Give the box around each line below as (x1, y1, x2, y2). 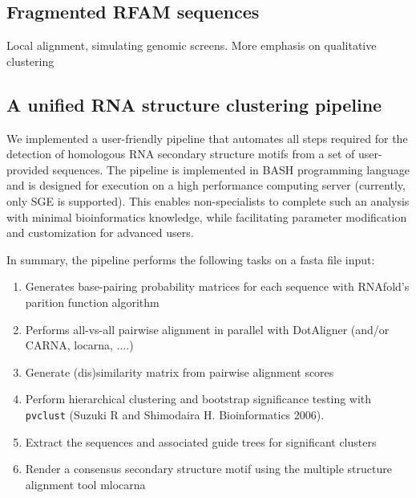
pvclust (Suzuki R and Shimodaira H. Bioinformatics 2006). (25, 406, 325, 422)
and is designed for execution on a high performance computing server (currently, (6, 177, 406, 194)
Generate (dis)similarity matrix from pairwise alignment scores (25, 363, 334, 380)
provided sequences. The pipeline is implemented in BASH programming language (6, 161, 410, 178)
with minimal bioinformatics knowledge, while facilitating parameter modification (6, 208, 407, 225)
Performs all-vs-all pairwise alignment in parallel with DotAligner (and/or (25, 320, 390, 337)
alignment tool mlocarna (25, 476, 146, 492)
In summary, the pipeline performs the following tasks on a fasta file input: (6, 251, 375, 267)
